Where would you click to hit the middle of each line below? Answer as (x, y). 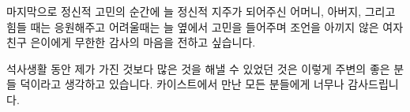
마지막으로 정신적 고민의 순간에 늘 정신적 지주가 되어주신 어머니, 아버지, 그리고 (201, 11)
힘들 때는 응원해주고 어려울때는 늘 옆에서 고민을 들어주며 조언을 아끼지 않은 (193, 26)
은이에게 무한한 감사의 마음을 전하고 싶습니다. (143, 42)
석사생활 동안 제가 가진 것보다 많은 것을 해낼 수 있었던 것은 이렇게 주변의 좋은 (198, 68)
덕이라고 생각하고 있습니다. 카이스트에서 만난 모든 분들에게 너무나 (182, 84)
